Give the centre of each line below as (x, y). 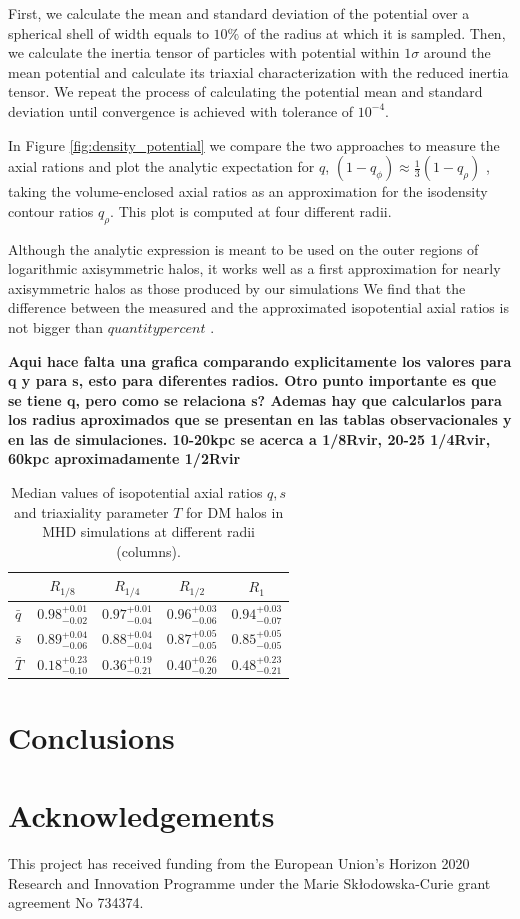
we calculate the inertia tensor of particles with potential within (204, 52)
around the (457, 52)
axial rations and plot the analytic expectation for (161, 166)
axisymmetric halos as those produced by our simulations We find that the (237, 287)
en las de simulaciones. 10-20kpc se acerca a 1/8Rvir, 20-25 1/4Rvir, (249, 438)
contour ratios (51, 210)
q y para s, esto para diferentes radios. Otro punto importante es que (252, 380)
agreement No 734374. (76, 902)
